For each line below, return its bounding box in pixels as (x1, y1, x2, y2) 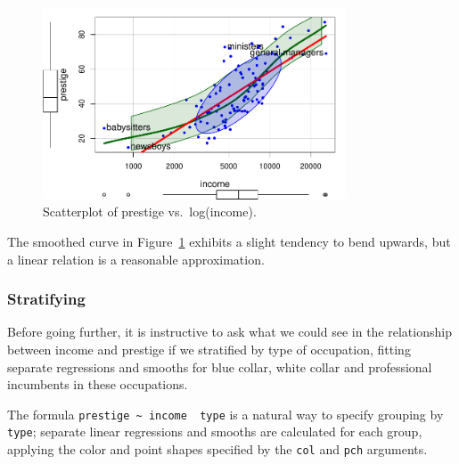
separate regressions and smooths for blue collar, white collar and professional (7, 357, 432, 376)
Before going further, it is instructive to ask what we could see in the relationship (7, 322, 452, 341)
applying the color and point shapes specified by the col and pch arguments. (7, 440, 428, 459)
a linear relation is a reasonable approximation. (7, 249, 265, 268)
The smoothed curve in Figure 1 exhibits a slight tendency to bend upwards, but (7, 232, 451, 251)
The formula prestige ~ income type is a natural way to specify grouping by (7, 404, 444, 423)
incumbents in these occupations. (7, 375, 188, 394)
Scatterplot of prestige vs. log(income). (43, 202, 257, 221)
